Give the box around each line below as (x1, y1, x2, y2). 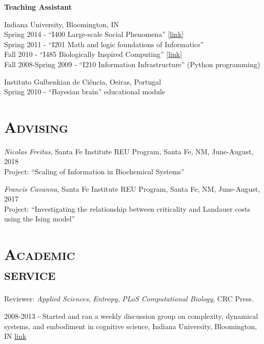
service (4, 264, 56, 285)
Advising (4, 116, 69, 137)
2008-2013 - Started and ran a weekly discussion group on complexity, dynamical (4, 310, 258, 321)
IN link (4, 331, 27, 341)
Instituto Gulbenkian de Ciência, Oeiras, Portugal (4, 76, 161, 87)
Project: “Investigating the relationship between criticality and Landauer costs (4, 203, 250, 214)
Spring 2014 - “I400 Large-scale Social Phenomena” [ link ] (4, 29, 184, 39)
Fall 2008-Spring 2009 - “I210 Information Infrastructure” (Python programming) (4, 58, 260, 69)
